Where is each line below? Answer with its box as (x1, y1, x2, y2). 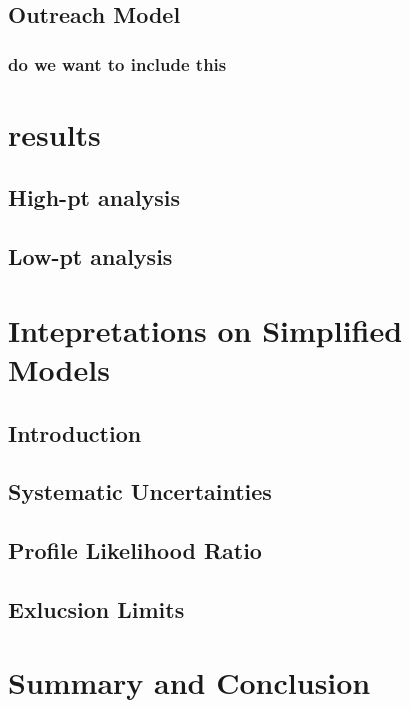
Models (8, 348, 110, 389)
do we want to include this (8, 51, 227, 76)
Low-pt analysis (8, 241, 173, 272)
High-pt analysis (8, 182, 181, 213)
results (8, 113, 101, 154)
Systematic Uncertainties (8, 476, 272, 507)
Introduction (8, 417, 142, 448)
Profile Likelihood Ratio (8, 535, 262, 566)
